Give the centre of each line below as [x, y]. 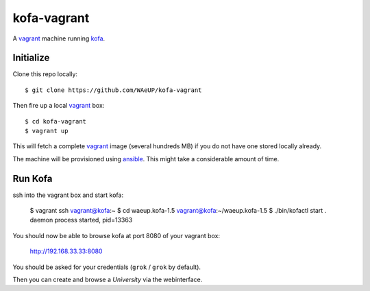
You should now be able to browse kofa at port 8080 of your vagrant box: [116, 235]
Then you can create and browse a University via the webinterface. [108, 280]
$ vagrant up [47, 131]
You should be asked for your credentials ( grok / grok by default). [107, 267]
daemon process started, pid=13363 [81, 220]
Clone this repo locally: [45, 74]
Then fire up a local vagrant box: [59, 106]
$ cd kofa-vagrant [56, 121]
